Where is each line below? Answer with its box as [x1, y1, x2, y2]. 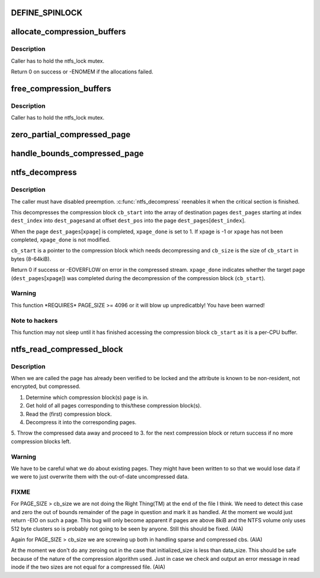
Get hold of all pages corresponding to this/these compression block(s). [25, 402, 201, 409]
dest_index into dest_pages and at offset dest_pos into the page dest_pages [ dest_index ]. [11, 217, 246, 224]
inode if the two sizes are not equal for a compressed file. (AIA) [11, 563, 166, 571]
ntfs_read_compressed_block [11, 344, 123, 354]
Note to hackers [11, 316, 58, 325]
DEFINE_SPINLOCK [11, 8, 83, 18]
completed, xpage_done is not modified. [11, 236, 111, 243]
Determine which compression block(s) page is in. [25, 394, 149, 401]
